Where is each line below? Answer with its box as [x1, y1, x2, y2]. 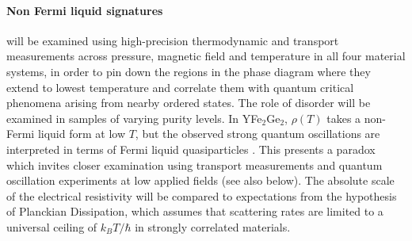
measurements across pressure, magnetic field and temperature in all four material [6, 48, 406, 64]
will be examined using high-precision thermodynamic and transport [6, 32, 339, 48]
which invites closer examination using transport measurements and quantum [6, 156, 383, 173]
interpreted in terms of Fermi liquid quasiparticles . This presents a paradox [6, 140, 376, 157]
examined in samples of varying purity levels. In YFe [6, 109, 262, 126]
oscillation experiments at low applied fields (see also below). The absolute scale [6, 172, 395, 189]
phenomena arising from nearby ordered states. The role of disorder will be [6, 94, 371, 111]
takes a [326, 109, 361, 126]
